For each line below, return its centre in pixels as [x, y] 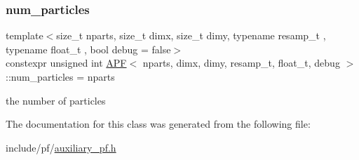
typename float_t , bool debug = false [88, 49]
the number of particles [56, 100]
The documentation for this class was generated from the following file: [158, 124]
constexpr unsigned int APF [66, 63]
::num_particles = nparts [60, 76]
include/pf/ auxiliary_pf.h [61, 147]
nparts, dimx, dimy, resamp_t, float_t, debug [241, 63]
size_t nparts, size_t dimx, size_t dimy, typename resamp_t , [191, 35]
